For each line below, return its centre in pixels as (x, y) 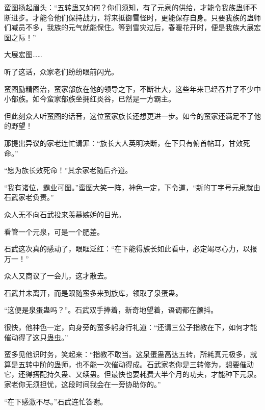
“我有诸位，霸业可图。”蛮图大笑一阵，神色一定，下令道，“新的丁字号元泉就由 (132, 187)
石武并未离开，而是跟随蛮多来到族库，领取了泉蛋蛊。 (93, 292)
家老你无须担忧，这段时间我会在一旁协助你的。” (83, 384)
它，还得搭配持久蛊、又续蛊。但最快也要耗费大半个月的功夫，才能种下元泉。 (132, 374)
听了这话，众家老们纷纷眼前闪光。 (61, 71)
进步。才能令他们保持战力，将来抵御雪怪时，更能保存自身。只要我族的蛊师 (136, 17)
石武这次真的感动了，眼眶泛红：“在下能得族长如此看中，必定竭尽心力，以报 (131, 249)
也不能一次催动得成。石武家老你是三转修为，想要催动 (164, 364)
